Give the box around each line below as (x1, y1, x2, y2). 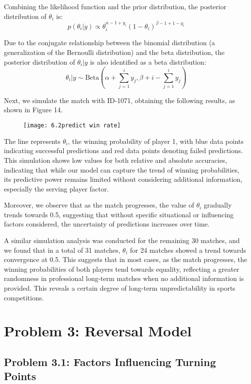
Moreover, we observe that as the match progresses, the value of (4, 200, 194, 210)
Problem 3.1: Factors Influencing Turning (4, 354, 216, 369)
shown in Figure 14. (4, 105, 63, 115)
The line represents (4, 136, 61, 146)
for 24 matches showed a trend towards (130, 244, 246, 255)
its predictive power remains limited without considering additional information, (4, 174, 243, 184)
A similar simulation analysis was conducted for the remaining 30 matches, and (4, 235, 240, 245)
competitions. (4, 292, 44, 302)
